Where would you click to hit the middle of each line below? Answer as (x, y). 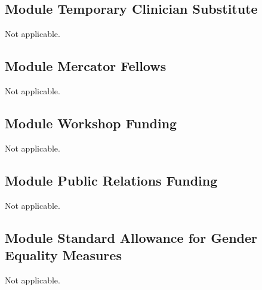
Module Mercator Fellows (86, 66)
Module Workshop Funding (91, 123)
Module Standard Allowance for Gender (131, 237)
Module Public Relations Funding (111, 180)
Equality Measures (63, 254)
